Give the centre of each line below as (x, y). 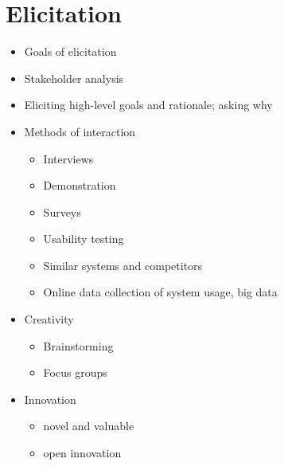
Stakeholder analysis (74, 78)
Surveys (62, 211)
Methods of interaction (80, 131)
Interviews (68, 158)
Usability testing (84, 239)
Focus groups (75, 372)
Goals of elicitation (70, 51)
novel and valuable (89, 426)
